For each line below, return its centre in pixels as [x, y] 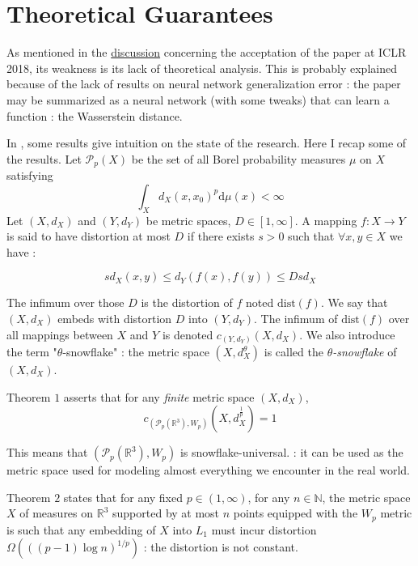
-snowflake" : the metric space [136, 352]
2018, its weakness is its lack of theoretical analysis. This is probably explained [202, 68]
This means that [47, 452]
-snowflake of [365, 352]
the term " [32, 352]
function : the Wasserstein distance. [95, 115]
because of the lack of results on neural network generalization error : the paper [204, 84]
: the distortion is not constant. [221, 547]
